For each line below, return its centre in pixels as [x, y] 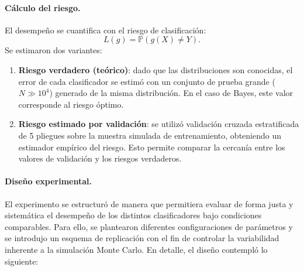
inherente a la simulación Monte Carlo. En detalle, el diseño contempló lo [136, 249]
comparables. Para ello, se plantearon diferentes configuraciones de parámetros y [149, 226]
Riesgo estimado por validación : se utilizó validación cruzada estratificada [159, 124]
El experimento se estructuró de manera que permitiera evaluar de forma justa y [149, 203]
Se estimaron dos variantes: [53, 50]
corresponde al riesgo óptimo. [71, 104]
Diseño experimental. [48, 181]
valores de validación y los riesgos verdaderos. [100, 158]
